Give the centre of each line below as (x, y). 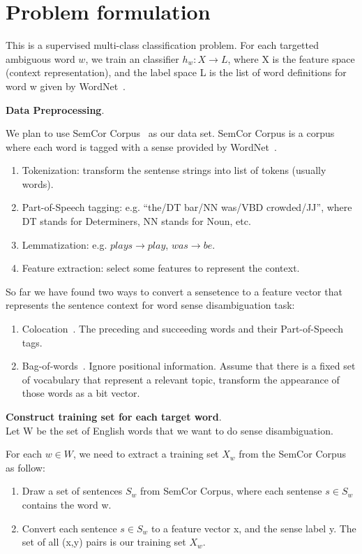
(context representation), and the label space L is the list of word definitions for (176, 72)
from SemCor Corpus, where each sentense (231, 491)
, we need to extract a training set (146, 454)
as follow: (25, 467)
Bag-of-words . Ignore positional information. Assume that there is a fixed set (189, 366)
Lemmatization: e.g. (65, 244)
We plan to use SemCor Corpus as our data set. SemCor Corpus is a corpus (170, 133)
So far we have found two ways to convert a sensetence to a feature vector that (174, 291)
